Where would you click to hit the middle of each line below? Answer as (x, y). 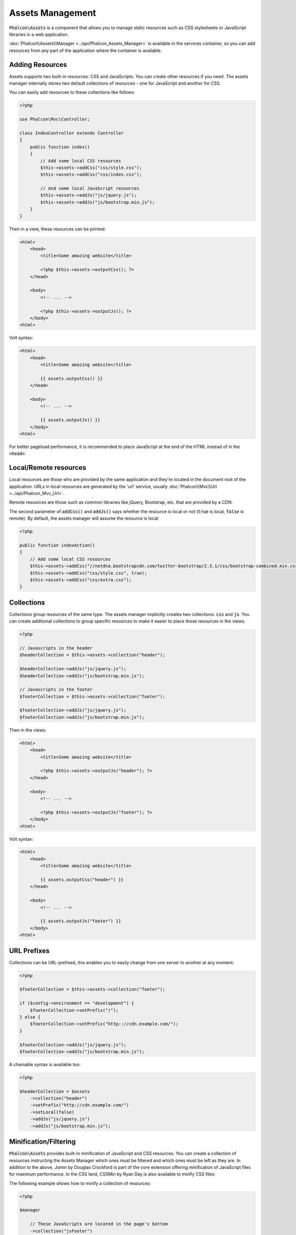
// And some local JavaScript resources (90, 188)
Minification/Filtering (42, 1142)
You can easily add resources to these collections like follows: (72, 92)
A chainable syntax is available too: (45, 1064)
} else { (30, 1017)
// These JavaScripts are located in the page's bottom (99, 1224)
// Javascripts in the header (56, 648)
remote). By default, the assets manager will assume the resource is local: (84, 518)
